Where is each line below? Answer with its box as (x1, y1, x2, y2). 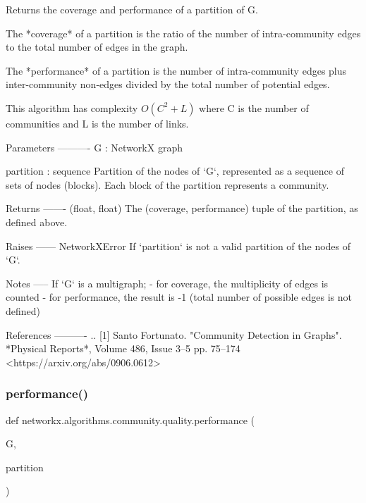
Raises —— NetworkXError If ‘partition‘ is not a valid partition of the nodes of (6, 238, 351, 253)
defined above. (6, 214, 68, 229)
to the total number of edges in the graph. (6, 39, 188, 54)
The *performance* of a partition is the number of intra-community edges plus (6, 63, 347, 77)
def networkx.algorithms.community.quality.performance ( (6, 412, 255, 427)
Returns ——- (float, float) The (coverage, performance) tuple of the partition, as (6, 201, 358, 216)
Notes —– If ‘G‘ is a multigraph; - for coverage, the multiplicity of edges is (6, 275, 329, 290)
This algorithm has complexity (6, 100, 138, 115)
